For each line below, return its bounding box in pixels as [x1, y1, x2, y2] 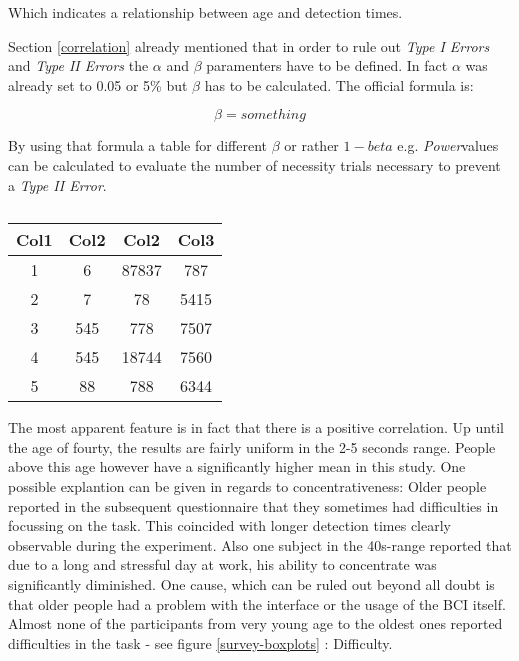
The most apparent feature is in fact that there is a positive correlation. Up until [8, 417, 504, 438]
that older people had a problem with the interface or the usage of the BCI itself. [8, 593, 506, 614]
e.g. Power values [397, 135, 499, 156]
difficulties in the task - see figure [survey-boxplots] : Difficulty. [8, 632, 393, 653]
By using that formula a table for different [8, 135, 268, 156]
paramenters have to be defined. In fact [206, 55, 448, 76]
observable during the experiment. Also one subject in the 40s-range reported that [8, 534, 512, 555]
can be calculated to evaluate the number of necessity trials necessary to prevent [8, 154, 501, 175]
